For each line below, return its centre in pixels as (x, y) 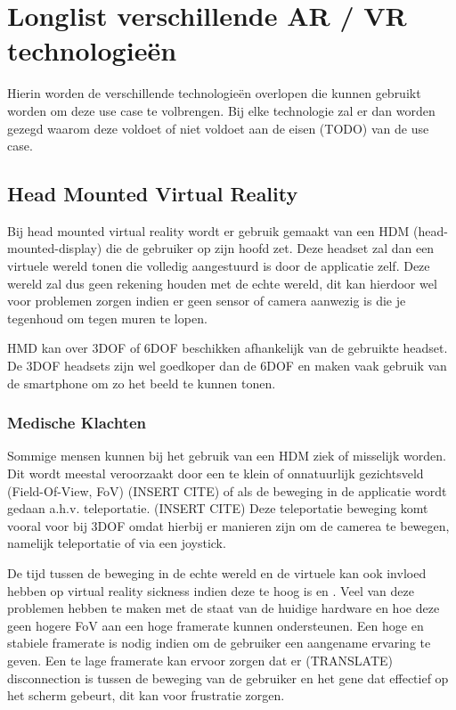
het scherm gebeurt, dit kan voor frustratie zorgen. (146, 695)
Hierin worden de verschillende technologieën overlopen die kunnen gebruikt (214, 93)
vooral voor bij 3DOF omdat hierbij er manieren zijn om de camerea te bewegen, (228, 525)
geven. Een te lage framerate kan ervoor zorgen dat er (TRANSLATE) (200, 660)
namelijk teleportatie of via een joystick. (117, 543)
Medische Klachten (77, 423)
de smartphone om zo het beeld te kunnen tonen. (142, 383)
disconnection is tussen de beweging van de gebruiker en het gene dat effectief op (228, 677)
